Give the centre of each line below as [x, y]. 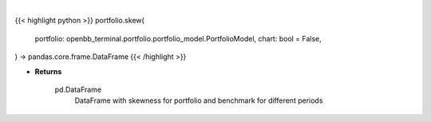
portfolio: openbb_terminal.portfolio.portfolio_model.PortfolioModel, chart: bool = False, [178, 38]
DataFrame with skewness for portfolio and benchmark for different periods [199, 100]
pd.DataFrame [78, 89]
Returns [48, 71]
